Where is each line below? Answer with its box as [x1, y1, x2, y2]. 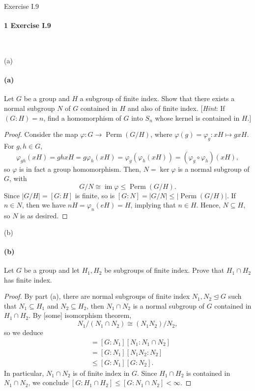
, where [150, 129, 172, 139]
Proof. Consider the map [4, 129, 78, 139]
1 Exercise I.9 [4, 20, 51, 30]
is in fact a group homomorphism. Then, [19, 163, 141, 174]
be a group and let [24, 265, 80, 275]
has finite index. [4, 274, 52, 285]
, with [9, 173, 27, 183]
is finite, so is [75, 190, 115, 200]
